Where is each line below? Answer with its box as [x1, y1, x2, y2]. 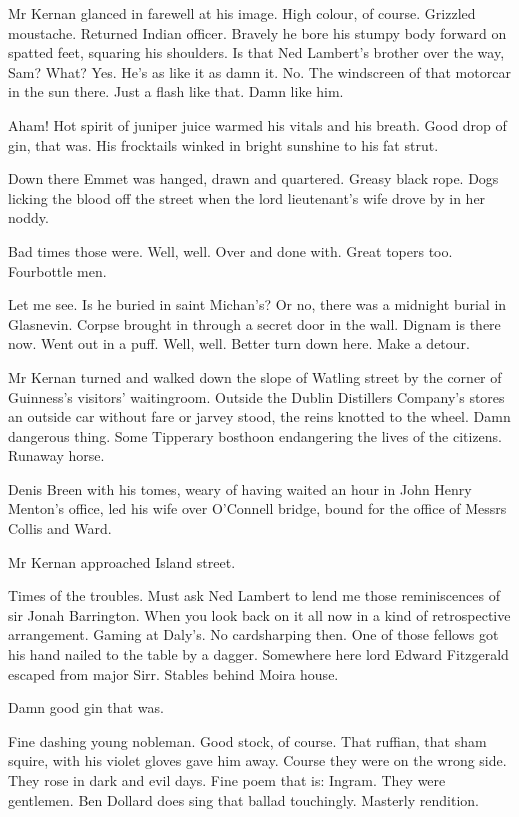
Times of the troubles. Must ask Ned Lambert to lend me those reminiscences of [8, 585, 500, 606]
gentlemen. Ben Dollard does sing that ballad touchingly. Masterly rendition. [8, 789, 479, 810]
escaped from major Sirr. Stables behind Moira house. [8, 663, 339, 684]
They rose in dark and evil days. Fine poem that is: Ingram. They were [8, 770, 446, 790]
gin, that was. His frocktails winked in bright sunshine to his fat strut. [8, 134, 439, 155]
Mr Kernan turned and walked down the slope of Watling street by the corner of [8, 366, 502, 387]
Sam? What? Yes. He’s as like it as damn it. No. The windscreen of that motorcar [8, 61, 511, 82]
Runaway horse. [8, 445, 105, 466]
